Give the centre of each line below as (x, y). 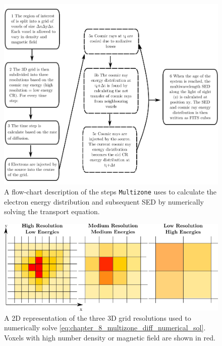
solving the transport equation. (52, 211)
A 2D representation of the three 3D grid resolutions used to (98, 317)
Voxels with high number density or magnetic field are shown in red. (110, 337)
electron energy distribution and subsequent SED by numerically (104, 201)
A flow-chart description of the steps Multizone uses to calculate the (110, 191)
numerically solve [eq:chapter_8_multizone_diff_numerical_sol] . (105, 328)
